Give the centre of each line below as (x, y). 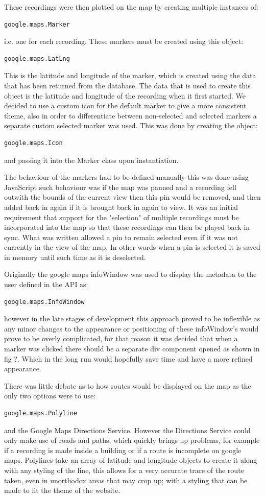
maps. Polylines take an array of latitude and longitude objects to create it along (131, 460)
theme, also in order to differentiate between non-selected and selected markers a (130, 115)
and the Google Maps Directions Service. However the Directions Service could (127, 430)
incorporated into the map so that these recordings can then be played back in (127, 227)
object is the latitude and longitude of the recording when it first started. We (125, 95)
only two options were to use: (50, 396)
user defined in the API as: (46, 284)
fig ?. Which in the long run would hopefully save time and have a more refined (128, 358)
